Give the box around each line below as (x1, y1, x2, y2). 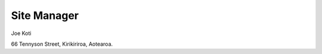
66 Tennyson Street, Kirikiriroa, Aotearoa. (11, 40, 113, 47)
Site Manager (11, 9, 79, 22)
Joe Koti (11, 30, 32, 37)
